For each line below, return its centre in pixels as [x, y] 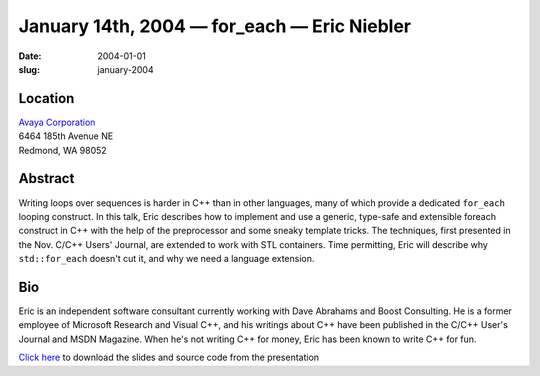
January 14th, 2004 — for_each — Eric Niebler [215, 26]
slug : [29, 69]
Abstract [46, 178]
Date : [30, 56]
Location [46, 98]
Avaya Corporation [57, 122]
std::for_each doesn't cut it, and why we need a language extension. [166, 259]
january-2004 [125, 69]
